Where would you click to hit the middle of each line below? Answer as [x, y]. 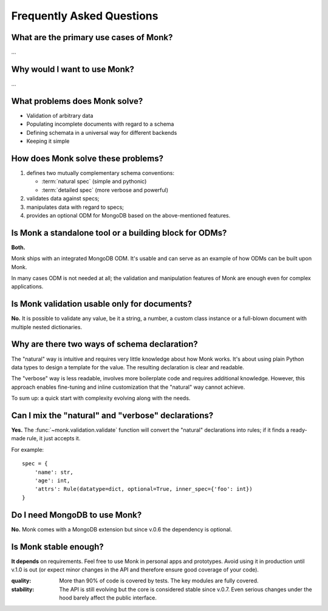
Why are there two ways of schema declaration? [104, 344]
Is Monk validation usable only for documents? [102, 304]
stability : [23, 589]
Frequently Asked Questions [85, 16]
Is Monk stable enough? [58, 547]
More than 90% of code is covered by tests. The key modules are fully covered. [159, 581]
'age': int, [52, 481]
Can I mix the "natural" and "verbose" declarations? [112, 415]
